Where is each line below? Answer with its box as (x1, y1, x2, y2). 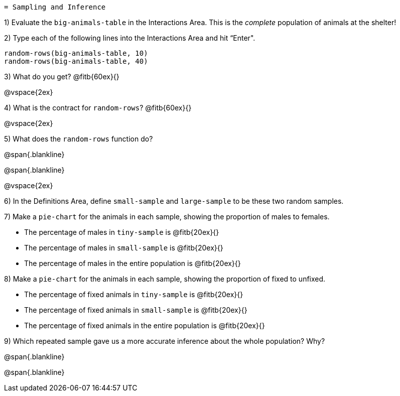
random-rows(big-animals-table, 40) (4, 57, 148, 65)
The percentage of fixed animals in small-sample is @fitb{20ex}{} (24, 306, 247, 314)
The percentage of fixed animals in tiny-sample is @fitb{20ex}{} (24, 290, 243, 299)
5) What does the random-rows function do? (4, 135, 153, 143)
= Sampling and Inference (4, 3, 106, 11)
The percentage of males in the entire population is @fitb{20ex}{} (24, 259, 241, 268)
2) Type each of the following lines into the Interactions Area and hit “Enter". (4, 34, 255, 42)
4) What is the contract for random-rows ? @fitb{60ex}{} (4, 103, 192, 112)
